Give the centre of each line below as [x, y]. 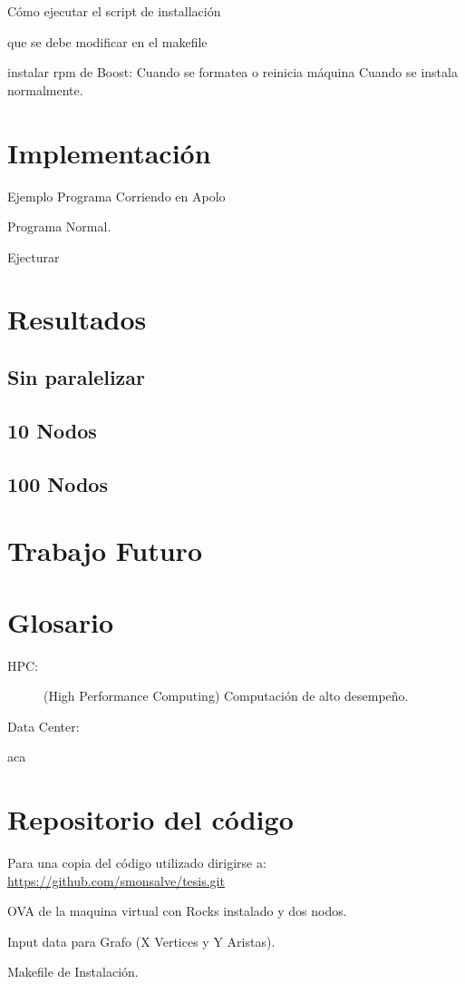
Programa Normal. [59, 226]
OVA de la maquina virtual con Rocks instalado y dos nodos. [177, 911]
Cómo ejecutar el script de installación [114, 11]
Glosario [61, 621]
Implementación [109, 152]
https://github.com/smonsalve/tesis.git [116, 880]
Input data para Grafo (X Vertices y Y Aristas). [141, 941]
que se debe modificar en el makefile [107, 41]
